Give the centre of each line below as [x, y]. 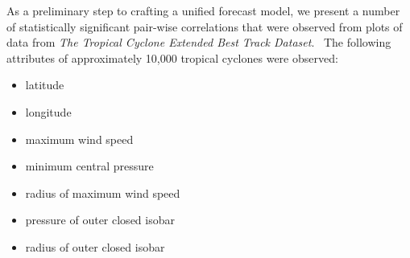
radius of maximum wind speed [103, 192]
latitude [45, 85]
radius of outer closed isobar [95, 246]
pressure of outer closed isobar [100, 220]
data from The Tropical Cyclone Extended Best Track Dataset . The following [199, 42]
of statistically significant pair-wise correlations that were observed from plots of [205, 26]
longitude [48, 111]
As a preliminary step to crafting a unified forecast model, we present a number [203, 10]
